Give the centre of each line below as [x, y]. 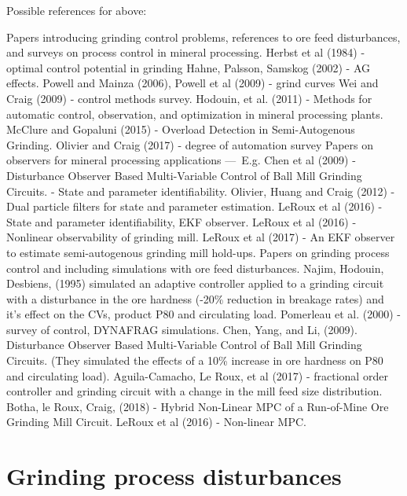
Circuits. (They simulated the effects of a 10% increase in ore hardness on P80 [195, 360]
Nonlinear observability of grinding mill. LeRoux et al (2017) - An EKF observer [201, 237]
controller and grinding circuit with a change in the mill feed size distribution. [194, 391]
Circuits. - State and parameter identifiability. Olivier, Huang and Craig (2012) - [201, 191]
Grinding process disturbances [174, 476]
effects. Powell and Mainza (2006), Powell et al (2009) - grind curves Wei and [192, 83]
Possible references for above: [77, 10]
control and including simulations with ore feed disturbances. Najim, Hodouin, [195, 268]
